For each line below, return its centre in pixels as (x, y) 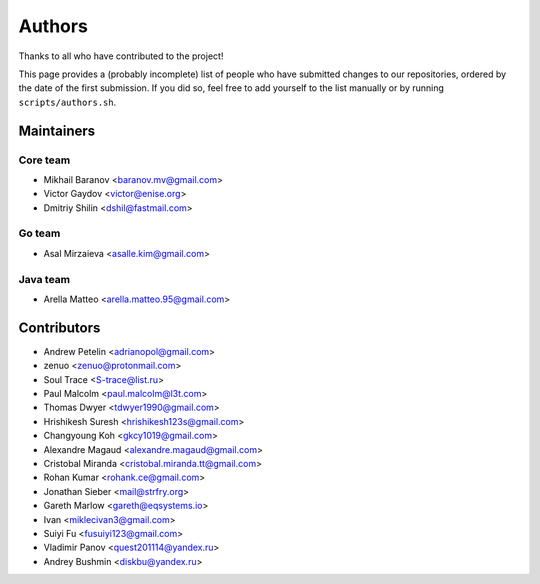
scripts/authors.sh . (67, 102)
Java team (44, 279)
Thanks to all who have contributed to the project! (121, 56)
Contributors (59, 327)
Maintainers (57, 130)
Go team (39, 233)
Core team (44, 160)
